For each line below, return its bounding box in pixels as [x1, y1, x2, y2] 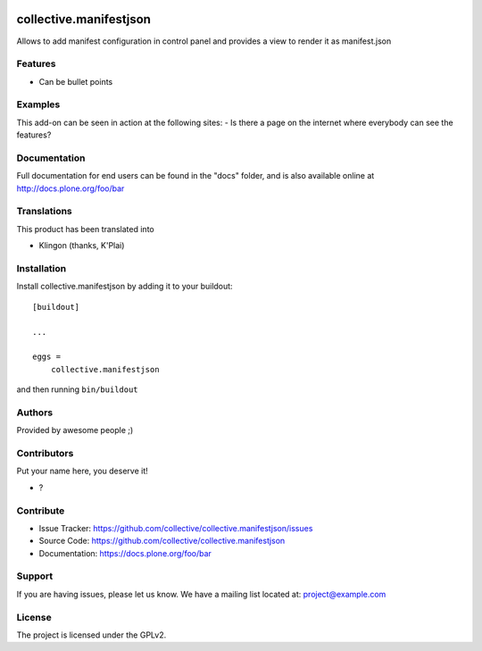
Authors [16, 406, 54, 419]
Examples [16, 98, 61, 111]
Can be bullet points [38, 76, 113, 87]
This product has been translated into [16, 223, 155, 234]
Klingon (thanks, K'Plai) [38, 240, 125, 251]
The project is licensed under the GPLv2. [16, 630, 167, 640]
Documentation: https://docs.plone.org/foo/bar [38, 547, 212, 558]
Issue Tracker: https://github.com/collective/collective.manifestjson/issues [38, 522, 313, 533]
